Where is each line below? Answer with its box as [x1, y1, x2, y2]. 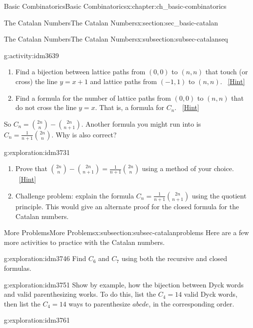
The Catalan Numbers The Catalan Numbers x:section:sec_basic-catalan [4, 17, 218, 27]
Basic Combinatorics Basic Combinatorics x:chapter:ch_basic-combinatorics [4, 1, 227, 11]
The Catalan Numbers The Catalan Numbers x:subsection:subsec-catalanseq [4, 34, 228, 44]
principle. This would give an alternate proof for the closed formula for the [15, 201, 239, 211]
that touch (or [205, 66, 248, 77]
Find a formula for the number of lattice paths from [15, 92, 171, 103]
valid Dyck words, [184, 289, 238, 299]
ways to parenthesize [68, 298, 130, 308]
